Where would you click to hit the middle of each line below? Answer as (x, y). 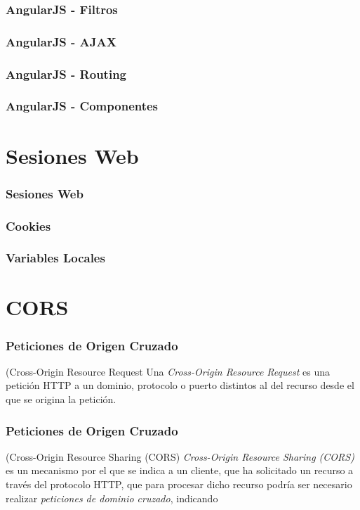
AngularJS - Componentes (82, 106)
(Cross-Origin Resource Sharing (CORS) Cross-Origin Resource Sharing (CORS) (180, 456)
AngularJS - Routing (66, 74)
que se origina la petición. (61, 399)
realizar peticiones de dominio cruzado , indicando (112, 498)
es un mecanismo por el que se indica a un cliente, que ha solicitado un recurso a (180, 470)
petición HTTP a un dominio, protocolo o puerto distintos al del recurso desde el (180, 385)
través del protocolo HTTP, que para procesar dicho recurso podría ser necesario (179, 484)
